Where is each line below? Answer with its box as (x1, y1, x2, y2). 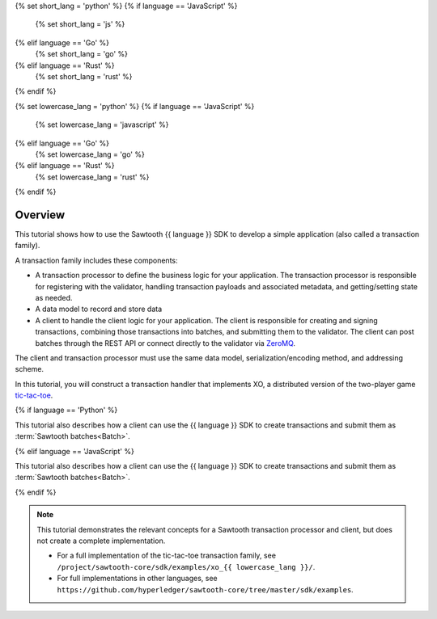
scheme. (15, 364, 45, 374)
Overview (15, 208, 66, 221)
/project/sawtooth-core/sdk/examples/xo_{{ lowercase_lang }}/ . (57, 562, 316, 571)
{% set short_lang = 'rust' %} (35, 71, 133, 81)
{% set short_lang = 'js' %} (35, 19, 125, 29)
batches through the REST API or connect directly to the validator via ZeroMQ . (35, 338, 295, 347)
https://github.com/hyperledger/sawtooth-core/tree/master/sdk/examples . (57, 584, 354, 594)
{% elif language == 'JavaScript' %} (15, 446, 135, 456)
